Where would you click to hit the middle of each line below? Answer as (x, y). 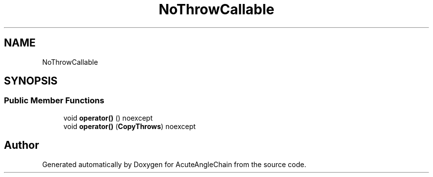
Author (22, 145)
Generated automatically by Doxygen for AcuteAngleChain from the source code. (174, 164)
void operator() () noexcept (108, 118)
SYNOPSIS (31, 81)
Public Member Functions (54, 101)
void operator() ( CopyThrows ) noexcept (130, 126)
